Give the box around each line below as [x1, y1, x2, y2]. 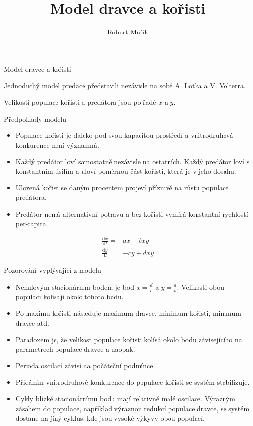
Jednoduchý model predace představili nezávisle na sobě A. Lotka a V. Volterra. [4, 80, 246, 91]
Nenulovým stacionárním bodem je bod [15, 281, 135, 292]
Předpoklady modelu [4, 113, 67, 124]
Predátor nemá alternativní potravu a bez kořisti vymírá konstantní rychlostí [15, 208, 248, 219]
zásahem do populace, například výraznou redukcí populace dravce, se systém [15, 403, 250, 413]
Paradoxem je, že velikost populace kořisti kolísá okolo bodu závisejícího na [15, 334, 242, 344]
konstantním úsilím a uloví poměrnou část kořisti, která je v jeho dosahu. [15, 165, 236, 176]
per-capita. [15, 218, 48, 229]
